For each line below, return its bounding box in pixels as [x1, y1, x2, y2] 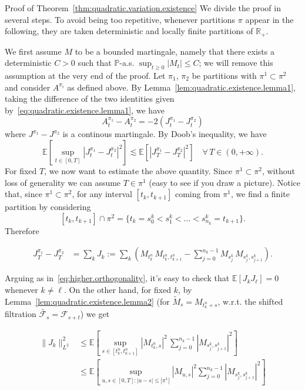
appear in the [245, 13, 294, 25]
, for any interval [72, 188, 132, 200]
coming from [175, 188, 220, 200]
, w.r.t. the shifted [217, 295, 283, 307]
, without [262, 165, 295, 176]
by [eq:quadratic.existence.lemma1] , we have [5, 104, 165, 116]
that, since [5, 188, 42, 200]
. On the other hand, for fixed [64, 284, 172, 295]
